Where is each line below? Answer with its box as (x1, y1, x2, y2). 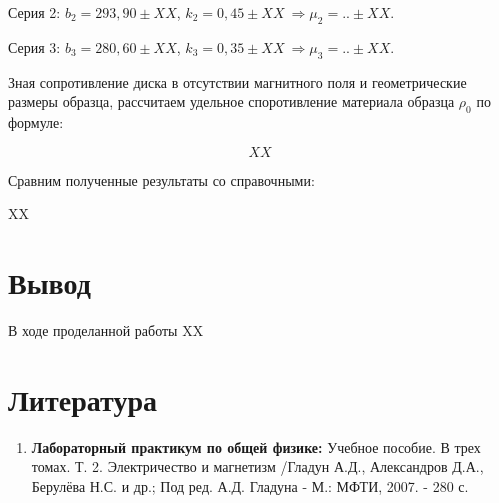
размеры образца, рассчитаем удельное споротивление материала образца (8, 91, 455, 112)
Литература (8, 378, 157, 419)
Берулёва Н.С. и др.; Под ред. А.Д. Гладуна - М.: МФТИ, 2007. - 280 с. (31, 475, 469, 496)
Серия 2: (8, 2, 61, 22)
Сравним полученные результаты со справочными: (8, 169, 315, 190)
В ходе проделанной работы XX (8, 319, 204, 340)
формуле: (8, 111, 64, 132)
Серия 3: (8, 36, 61, 57)
